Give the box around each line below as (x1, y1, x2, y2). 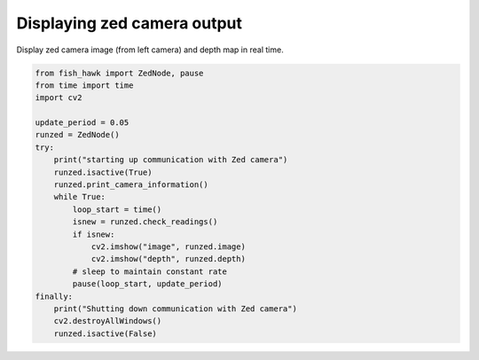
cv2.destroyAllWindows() (53, 316, 162, 326)
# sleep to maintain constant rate (72, 266, 228, 277)
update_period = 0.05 (35, 118, 130, 128)
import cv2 (35, 93, 82, 103)
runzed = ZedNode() (35, 129, 120, 140)
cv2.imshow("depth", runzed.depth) (90, 254, 246, 264)
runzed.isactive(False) (53, 328, 157, 339)
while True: (53, 192, 106, 202)
